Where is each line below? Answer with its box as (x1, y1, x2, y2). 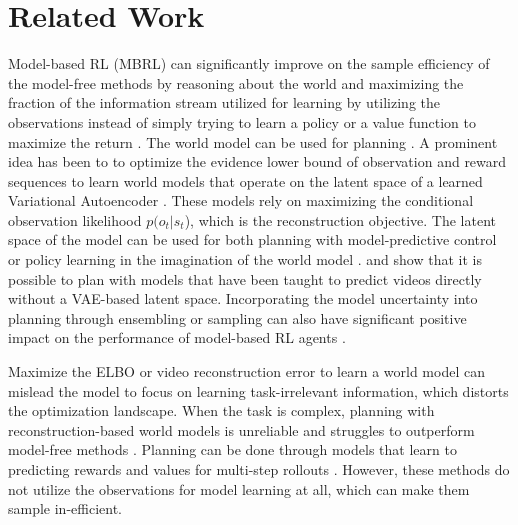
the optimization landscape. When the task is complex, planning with (8, 400, 435, 421)
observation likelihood (8, 209, 142, 230)
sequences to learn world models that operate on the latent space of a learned (8, 170, 483, 191)
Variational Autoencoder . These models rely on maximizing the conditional (8, 190, 474, 211)
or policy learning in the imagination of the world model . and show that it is (8, 249, 482, 270)
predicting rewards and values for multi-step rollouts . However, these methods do (8, 459, 510, 479)
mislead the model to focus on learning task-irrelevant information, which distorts (8, 380, 509, 401)
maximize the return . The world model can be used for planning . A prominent (8, 131, 498, 152)
